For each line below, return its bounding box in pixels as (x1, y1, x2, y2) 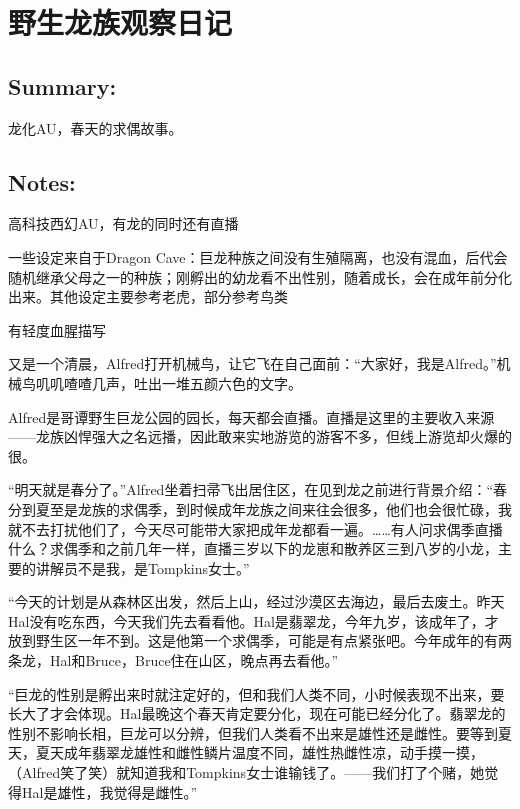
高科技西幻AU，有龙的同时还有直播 (8, 213, 239, 234)
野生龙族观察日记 (8, 2, 233, 43)
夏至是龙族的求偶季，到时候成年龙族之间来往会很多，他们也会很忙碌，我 (35, 498, 512, 519)
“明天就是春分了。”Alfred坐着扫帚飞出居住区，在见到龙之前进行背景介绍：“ (8, 479, 493, 500)
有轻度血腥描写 (8, 319, 106, 340)
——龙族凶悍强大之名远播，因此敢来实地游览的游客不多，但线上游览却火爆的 (8, 426, 512, 447)
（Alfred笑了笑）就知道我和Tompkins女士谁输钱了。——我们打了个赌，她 (8, 762, 485, 783)
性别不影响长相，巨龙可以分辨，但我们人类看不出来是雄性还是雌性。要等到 (8, 722, 498, 743)
